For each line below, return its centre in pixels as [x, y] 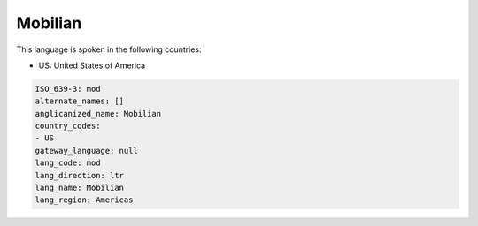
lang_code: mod [68, 163]
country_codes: [68, 126]
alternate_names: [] [79, 101]
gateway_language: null [87, 151]
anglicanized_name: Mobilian [98, 113]
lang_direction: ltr [79, 175]
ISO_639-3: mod [68, 89]
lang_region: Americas [84, 200]
